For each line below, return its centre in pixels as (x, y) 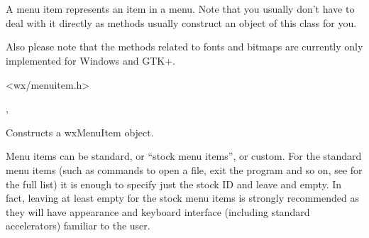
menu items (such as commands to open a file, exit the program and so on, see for (184, 169)
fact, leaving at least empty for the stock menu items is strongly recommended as (182, 198)
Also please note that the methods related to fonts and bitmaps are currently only (184, 47)
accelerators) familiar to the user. (78, 226)
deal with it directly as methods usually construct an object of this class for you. (181, 22)
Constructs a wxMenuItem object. (80, 132)
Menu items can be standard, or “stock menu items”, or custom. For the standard (184, 156)
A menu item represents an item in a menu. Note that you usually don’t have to (180, 9)
